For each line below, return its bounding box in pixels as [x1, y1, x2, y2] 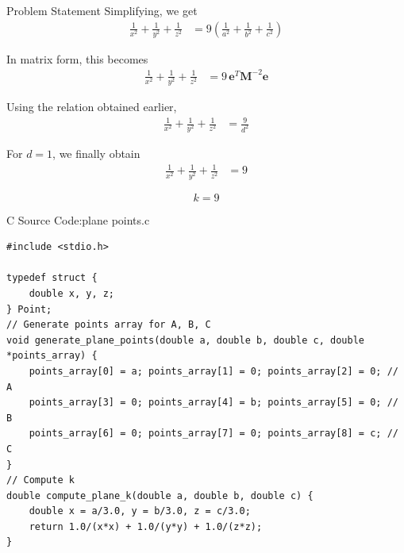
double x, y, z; [29, 287, 115, 299]
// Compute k [6, 474, 75, 486]
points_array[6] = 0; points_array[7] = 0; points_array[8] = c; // [29, 428, 398, 440]
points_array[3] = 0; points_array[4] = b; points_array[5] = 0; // [29, 397, 398, 409]
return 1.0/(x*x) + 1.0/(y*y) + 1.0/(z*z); [29, 520, 263, 532]
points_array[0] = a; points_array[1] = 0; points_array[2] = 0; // [29, 365, 398, 377]
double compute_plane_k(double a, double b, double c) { [6, 490, 314, 501]
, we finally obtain [52, 145, 140, 162]
